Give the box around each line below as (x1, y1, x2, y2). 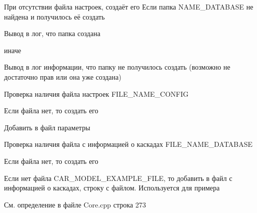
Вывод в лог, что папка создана (4, 28, 100, 39)
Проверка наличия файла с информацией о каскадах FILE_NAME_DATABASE (4, 139, 253, 149)
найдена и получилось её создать (4, 11, 105, 22)
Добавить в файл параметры (4, 122, 90, 132)
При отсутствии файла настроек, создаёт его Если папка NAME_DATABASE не (4, 2, 253, 12)
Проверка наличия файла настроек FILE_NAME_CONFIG (4, 88, 189, 99)
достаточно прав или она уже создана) (4, 71, 121, 82)
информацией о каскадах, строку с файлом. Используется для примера (4, 182, 220, 193)
